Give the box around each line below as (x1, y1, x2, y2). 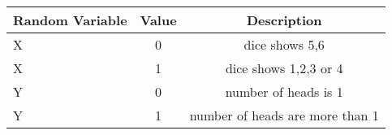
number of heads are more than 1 (189, 106, 379, 124)
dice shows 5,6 (243, 35, 325, 54)
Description (246, 11, 322, 29)
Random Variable (13, 11, 127, 29)
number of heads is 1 (225, 82, 343, 101)
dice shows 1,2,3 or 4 (225, 59, 343, 77)
